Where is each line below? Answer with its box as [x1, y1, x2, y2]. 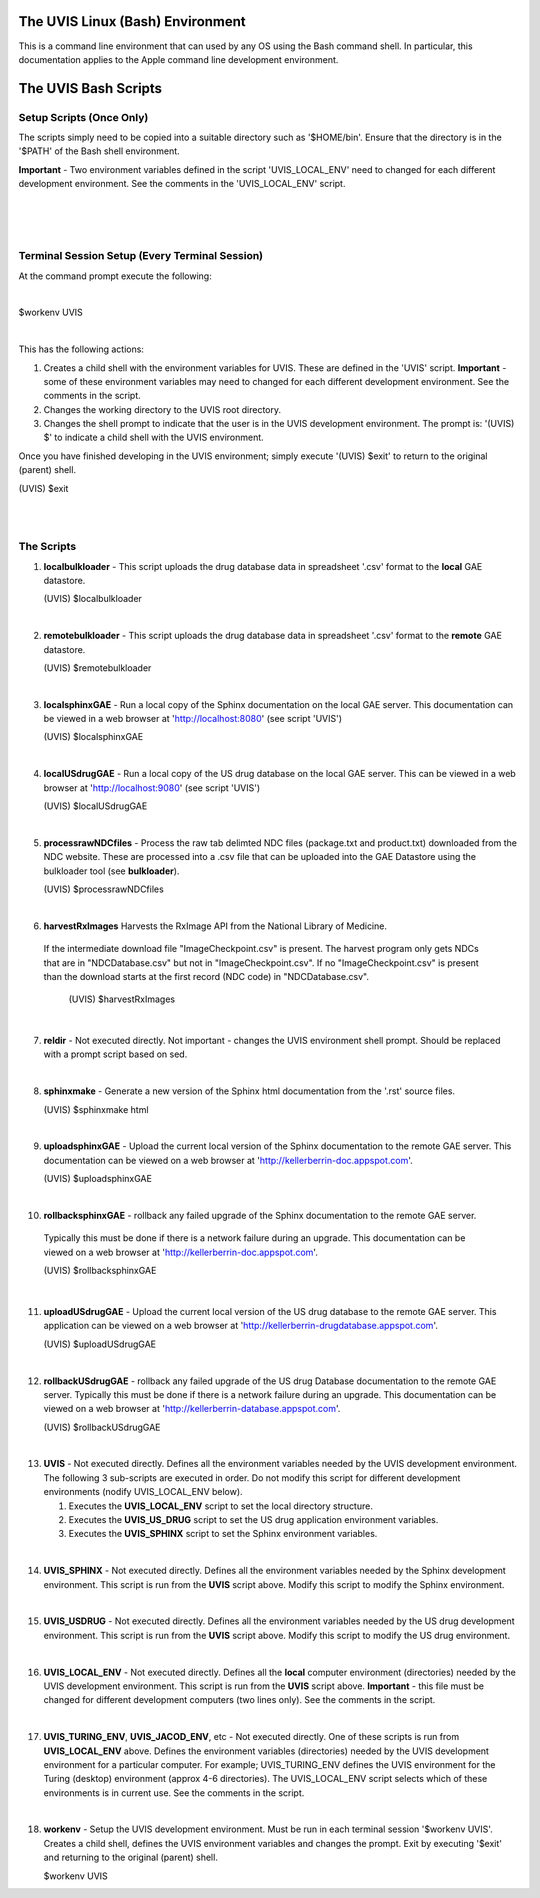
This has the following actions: [18, 343, 145, 355]
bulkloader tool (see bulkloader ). [43, 865, 180, 877]
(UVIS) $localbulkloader [43, 593, 142, 605]
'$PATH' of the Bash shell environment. [18, 145, 180, 157]
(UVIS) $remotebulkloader [43, 661, 152, 674]
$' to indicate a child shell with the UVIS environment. [43, 431, 264, 444]
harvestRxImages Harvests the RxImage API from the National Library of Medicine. [43, 920, 387, 932]
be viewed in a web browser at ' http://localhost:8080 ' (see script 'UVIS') [43, 713, 343, 725]
